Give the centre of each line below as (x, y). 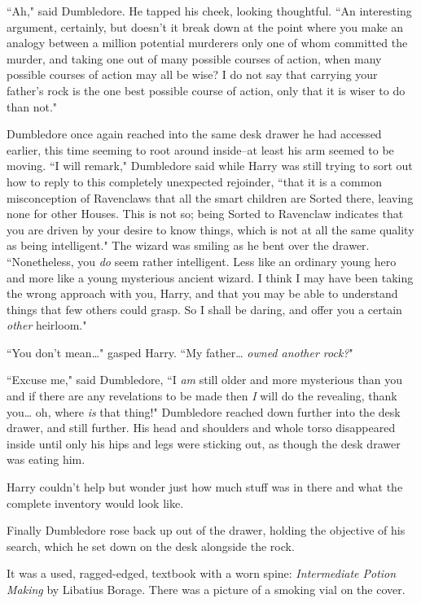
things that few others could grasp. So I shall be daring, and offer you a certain (204, 309)
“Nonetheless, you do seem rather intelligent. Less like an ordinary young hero (202, 261)
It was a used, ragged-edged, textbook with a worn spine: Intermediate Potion (202, 573)
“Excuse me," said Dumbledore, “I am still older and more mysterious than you (204, 380)
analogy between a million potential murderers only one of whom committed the (207, 43)
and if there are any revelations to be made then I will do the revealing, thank (202, 396)
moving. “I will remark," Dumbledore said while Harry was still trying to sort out (210, 166)
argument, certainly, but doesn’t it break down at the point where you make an (205, 26)
